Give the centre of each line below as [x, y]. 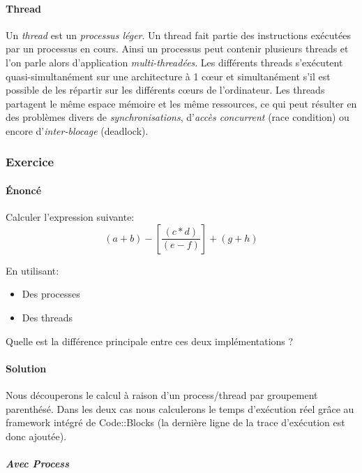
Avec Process [37, 463]
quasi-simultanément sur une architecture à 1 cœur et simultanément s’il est [168, 76]
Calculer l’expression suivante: [70, 217]
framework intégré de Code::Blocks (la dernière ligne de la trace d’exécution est [175, 422]
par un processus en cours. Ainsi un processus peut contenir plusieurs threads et [177, 49]
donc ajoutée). [36, 436]
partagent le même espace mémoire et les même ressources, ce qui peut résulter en [181, 103]
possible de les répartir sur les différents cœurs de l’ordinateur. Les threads [165, 90]
